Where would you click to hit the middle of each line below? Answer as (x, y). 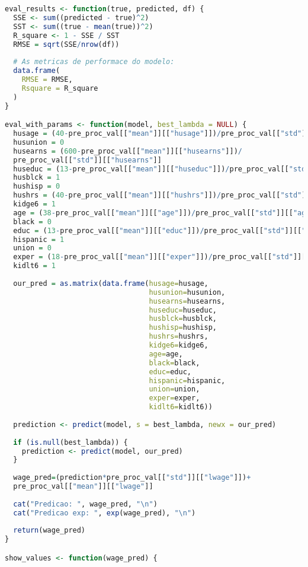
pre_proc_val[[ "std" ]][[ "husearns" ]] (87, 160)
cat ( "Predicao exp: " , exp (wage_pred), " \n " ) (105, 513)
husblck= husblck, (183, 319)
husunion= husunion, (187, 292)
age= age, (166, 354)
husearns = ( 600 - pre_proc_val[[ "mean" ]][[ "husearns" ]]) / (128, 151)
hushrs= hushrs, (179, 337)
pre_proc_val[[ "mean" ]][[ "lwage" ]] (83, 487)
